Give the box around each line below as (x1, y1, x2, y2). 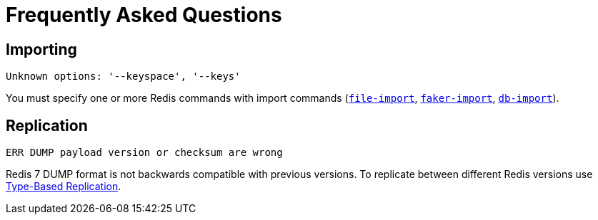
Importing (6, 40, 77, 58)
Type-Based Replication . (6, 180, 121, 193)
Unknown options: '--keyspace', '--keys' (6, 70, 241, 83)
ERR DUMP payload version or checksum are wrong (6, 147, 283, 159)
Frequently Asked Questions (6, 3, 282, 27)
